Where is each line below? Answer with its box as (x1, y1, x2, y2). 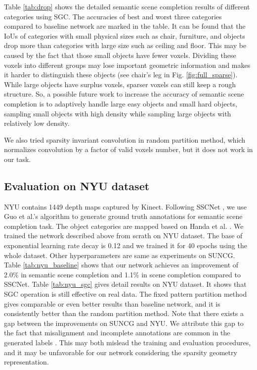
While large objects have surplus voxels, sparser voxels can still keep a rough (4, 79, 236, 89)
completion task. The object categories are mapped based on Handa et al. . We (4, 220, 244, 231)
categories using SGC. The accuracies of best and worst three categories (4, 11, 222, 21)
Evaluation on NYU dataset (4, 178, 150, 193)
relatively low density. (4, 118, 70, 128)
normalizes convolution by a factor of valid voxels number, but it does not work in (4, 144, 253, 155)
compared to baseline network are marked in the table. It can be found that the (4, 21, 246, 31)
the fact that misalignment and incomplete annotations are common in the (4, 327, 230, 338)
